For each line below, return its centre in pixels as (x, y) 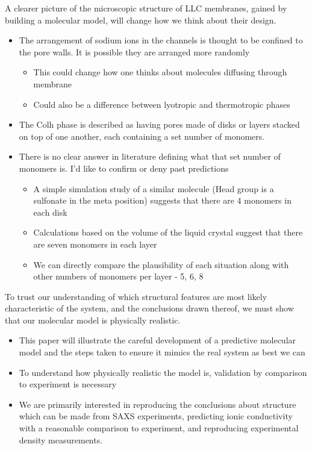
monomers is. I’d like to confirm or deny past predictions (124, 168)
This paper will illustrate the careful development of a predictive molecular (158, 340)
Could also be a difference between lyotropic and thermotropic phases (162, 104)
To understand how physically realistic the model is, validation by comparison (163, 372)
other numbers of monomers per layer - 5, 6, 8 (118, 276)
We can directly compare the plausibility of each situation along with (161, 264)
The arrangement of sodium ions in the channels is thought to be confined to (161, 40)
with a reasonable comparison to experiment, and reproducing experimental (159, 428)
